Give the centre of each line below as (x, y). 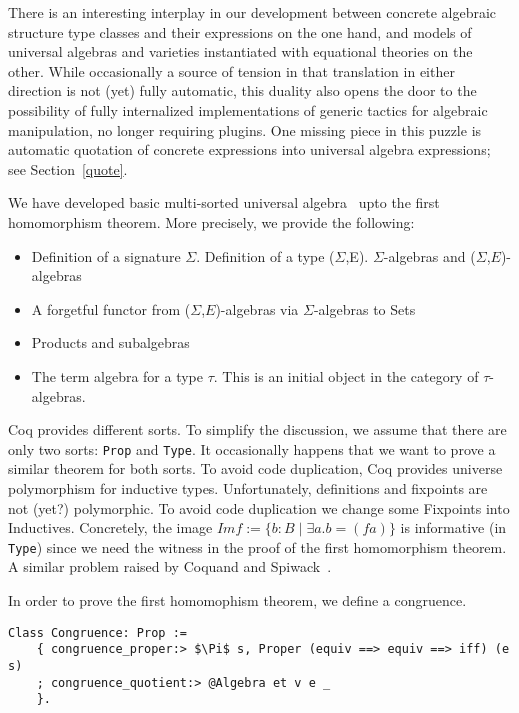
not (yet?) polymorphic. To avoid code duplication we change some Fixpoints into (259, 507)
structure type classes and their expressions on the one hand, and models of (240, 31)
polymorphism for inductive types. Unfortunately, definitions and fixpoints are (248, 487)
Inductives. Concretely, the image (110, 527)
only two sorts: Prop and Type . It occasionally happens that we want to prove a (252, 448)
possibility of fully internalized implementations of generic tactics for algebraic (248, 109)
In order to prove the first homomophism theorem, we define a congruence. (237, 599)
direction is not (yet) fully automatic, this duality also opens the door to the (242, 90)
